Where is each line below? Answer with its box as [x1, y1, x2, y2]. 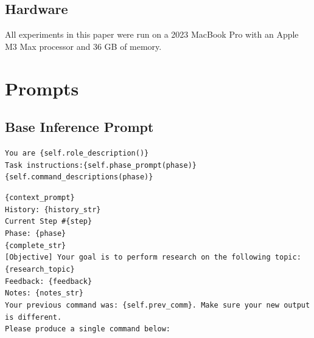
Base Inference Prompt [5, 117, 154, 136]
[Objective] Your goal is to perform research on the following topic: [5, 253, 301, 262]
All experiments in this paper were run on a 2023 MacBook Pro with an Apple [5, 28, 299, 41]
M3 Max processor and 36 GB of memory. [5, 40, 162, 52]
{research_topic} [5, 264, 75, 274]
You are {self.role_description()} [5, 148, 149, 157]
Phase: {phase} [5, 229, 66, 238]
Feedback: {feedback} [5, 277, 92, 286]
